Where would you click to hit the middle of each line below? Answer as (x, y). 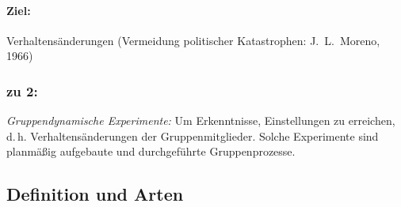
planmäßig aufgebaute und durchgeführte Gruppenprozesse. (151, 151)
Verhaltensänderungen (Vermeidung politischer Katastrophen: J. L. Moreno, (193, 40)
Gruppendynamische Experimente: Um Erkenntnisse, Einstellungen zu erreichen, (201, 120)
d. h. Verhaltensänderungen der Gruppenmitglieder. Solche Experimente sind (193, 135)
